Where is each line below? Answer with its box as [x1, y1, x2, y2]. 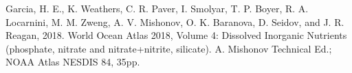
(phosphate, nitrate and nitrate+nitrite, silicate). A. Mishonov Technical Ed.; [5, 41, 332, 55]
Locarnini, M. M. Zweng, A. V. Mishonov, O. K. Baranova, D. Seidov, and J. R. [5, 14, 344, 29]
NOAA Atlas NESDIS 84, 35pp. [5, 55, 140, 69]
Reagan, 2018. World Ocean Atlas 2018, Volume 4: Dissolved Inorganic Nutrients [5, 28, 347, 42]
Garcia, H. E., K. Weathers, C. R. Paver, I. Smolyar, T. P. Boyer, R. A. [5, 1, 309, 15]
